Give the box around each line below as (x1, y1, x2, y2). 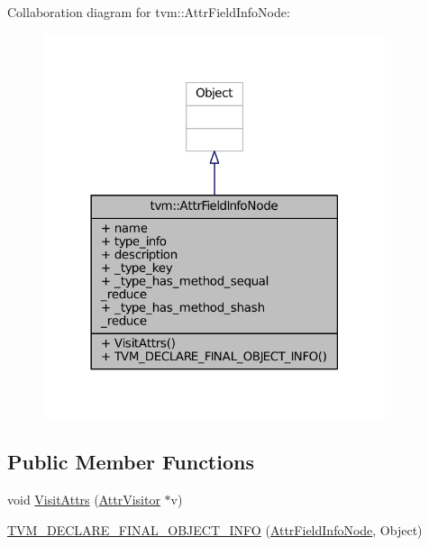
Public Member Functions (7, 448, 254, 476)
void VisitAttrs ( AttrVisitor (7, 490, 160, 509)
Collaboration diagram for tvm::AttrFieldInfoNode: (7, 3, 290, 21)
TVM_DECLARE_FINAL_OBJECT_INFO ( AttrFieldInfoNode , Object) (7, 520, 423, 539)
